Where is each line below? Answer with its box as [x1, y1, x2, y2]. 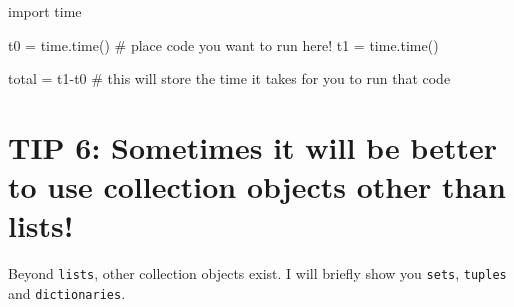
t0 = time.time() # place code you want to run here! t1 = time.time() [8, 34, 439, 55]
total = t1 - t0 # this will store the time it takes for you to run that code [8, 68, 451, 89]
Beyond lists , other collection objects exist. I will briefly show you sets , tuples [8, 263, 507, 284]
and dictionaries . [8, 282, 126, 303]
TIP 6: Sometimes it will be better [8, 126, 497, 167]
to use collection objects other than [8, 166, 506, 207]
